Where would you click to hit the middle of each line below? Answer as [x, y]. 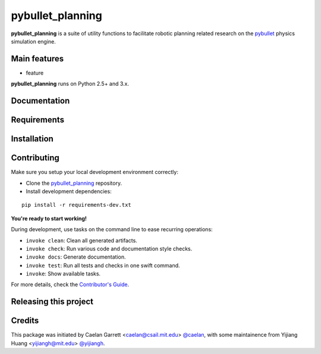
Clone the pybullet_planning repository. [74, 183]
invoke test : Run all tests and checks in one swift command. [103, 265]
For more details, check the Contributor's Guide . [70, 285]
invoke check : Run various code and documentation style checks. [109, 249]
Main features [37, 59]
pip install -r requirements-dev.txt [77, 205]
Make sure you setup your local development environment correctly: [95, 172]
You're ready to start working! [49, 218]
